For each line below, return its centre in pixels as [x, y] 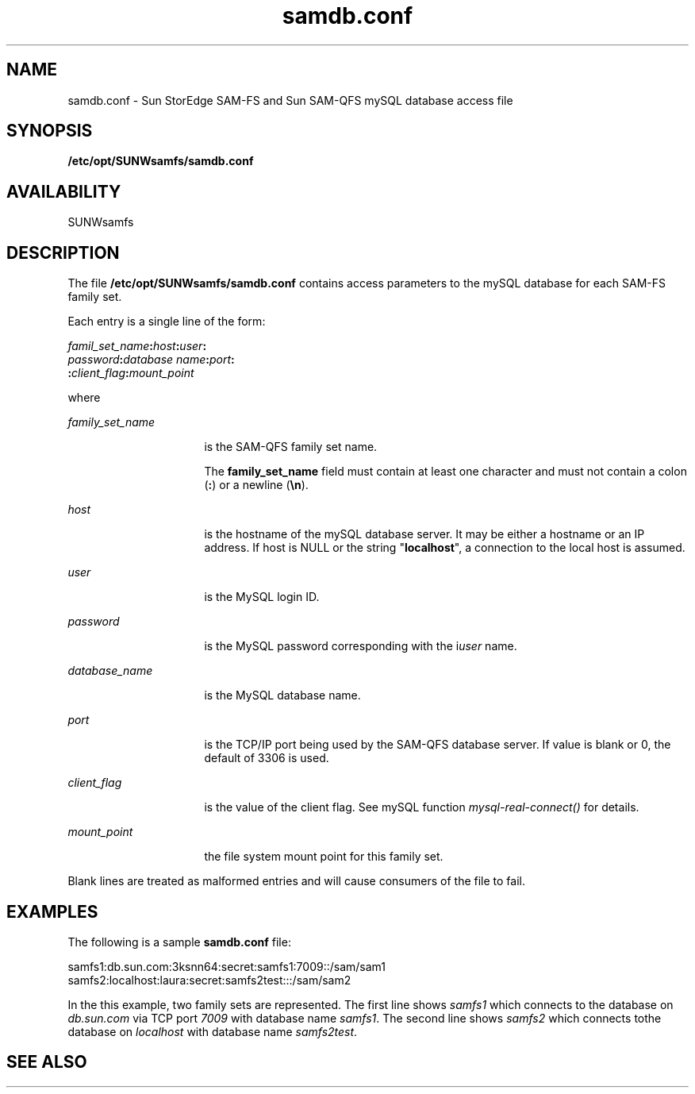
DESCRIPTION [63, 252]
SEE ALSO [47, 1062]
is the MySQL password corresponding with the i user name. [361, 646]
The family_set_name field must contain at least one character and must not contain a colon [445, 472]
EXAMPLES [52, 911]
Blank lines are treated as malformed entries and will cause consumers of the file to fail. [297, 881]
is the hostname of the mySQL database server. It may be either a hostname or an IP [424, 534]
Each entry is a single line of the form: [167, 322]
